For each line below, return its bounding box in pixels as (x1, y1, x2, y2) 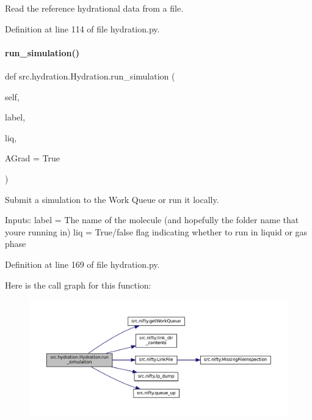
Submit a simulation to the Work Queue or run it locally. (5, 193, 219, 205)
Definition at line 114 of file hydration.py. (5, 22, 160, 35)
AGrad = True (5, 152, 60, 164)
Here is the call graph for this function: (5, 278, 151, 291)
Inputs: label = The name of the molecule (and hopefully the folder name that (5, 213, 299, 226)
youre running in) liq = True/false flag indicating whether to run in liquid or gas (5, 225, 308, 238)
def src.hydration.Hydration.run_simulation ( (5, 69, 175, 82)
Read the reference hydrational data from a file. (5, 2, 184, 14)
